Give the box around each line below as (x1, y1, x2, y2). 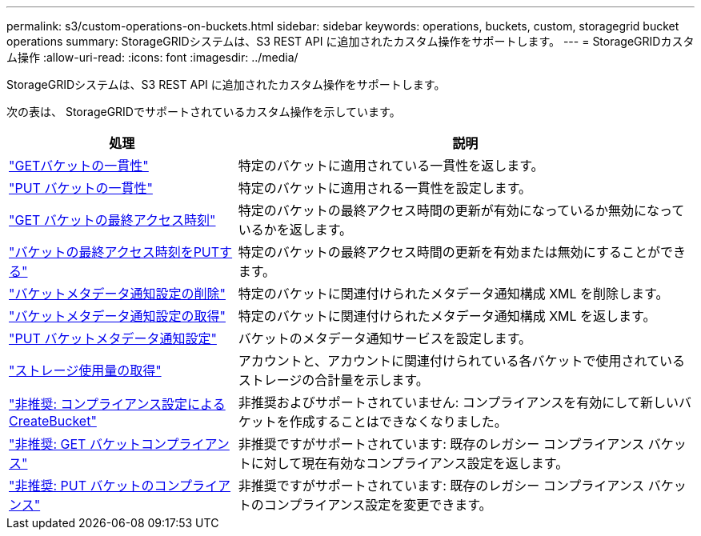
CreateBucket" (9, 413, 97, 429)
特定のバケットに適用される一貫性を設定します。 (238, 180, 532, 196)
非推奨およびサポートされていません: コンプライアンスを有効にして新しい (238, 394, 679, 410)
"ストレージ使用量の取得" (9, 362, 162, 378)
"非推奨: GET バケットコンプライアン (9, 436, 230, 452)
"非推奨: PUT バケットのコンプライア (9, 478, 231, 494)
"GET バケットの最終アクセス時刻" (9, 212, 216, 228)
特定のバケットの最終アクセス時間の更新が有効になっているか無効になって (238, 202, 685, 218)
